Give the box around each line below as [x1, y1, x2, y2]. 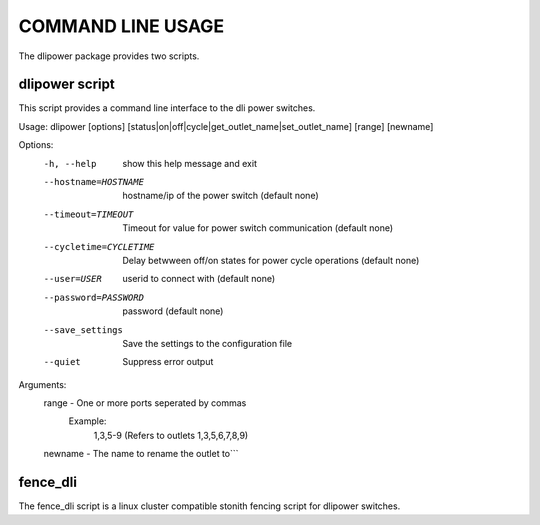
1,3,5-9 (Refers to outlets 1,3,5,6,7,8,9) [93, 429, 249, 441]
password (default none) [122, 305, 224, 317]
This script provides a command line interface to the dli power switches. [18, 102, 316, 114]
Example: [68, 415, 107, 427]
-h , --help [43, 158, 97, 169]
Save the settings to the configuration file [122, 337, 293, 349]
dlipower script [18, 76, 115, 93]
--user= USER [43, 273, 102, 285]
